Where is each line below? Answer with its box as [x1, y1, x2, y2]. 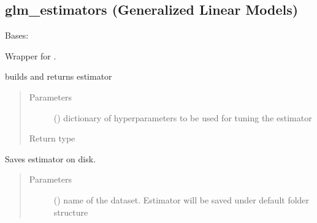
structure [53, 205, 88, 218]
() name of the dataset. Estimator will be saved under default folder [53, 193, 310, 206]
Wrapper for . [5, 49, 56, 62]
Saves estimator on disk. [5, 152, 96, 165]
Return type [29, 132, 75, 145]
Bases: [5, 29, 29, 42]
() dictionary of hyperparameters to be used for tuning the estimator [53, 111, 312, 124]
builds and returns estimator [5, 70, 112, 83]
